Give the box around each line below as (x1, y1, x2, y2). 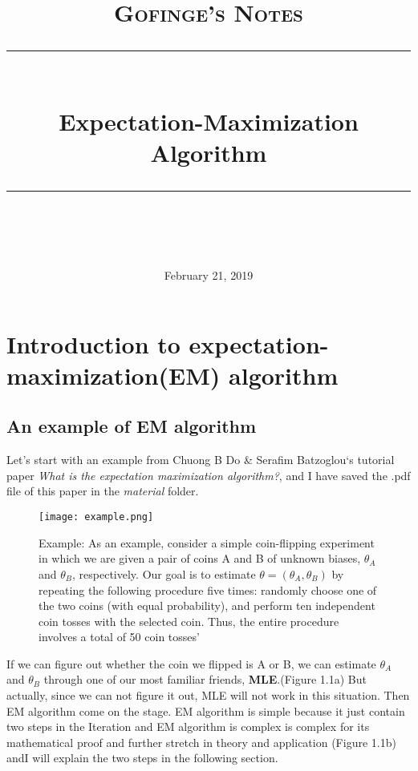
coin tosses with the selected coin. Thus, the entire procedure (39, 612, 339, 629)
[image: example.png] (39, 511, 154, 523)
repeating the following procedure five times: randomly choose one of (39, 581, 377, 598)
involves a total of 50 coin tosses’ (39, 628, 200, 645)
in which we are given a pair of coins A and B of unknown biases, (39, 550, 361, 567)
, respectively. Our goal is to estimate (72, 565, 256, 582)
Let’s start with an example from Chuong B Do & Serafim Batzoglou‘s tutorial (6, 451, 395, 468)
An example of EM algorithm (6, 414, 257, 438)
